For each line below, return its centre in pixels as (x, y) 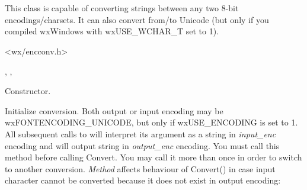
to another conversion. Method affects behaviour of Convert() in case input (140, 168)
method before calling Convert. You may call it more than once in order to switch (153, 157)
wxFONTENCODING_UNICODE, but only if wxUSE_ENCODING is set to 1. (151, 122)
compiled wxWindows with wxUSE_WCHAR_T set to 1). (112, 31)
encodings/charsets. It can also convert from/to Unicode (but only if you (137, 19)
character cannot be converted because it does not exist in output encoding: (143, 180)
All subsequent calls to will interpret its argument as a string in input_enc (140, 133)
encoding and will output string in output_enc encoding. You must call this (142, 145)
